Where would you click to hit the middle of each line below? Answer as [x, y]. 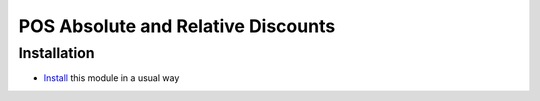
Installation [56, 53]
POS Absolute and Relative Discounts [177, 26]
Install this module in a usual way [111, 78]
